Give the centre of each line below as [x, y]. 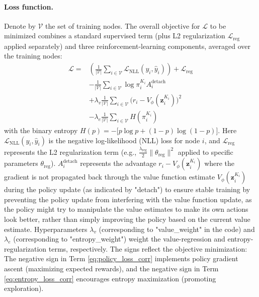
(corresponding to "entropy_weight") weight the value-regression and [119, 239]
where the [220, 163]
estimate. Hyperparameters [46, 229]
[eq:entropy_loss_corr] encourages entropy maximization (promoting [110, 278]
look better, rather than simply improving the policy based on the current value [127, 219]
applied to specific [205, 152]
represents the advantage [118, 163]
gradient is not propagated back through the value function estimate [110, 177]
